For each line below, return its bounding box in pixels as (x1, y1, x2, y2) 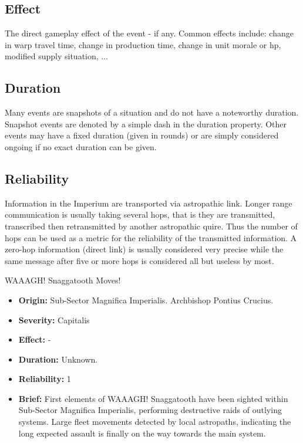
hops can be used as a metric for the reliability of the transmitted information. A (5, 231, 297, 244)
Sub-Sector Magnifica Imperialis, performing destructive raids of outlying (18, 404, 282, 416)
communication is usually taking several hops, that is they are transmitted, (5, 208, 275, 221)
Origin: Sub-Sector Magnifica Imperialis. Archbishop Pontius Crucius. (18, 293, 274, 306)
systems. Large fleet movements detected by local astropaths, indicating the (18, 415, 291, 428)
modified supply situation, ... (5, 50, 108, 62)
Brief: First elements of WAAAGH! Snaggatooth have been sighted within (18, 392, 288, 404)
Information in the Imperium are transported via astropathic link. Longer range (5, 197, 292, 209)
